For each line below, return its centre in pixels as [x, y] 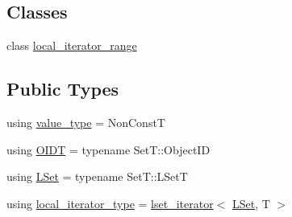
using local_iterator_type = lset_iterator [110, 203]
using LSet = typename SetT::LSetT [97, 176]
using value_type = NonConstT [86, 122]
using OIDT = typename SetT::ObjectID [108, 149]
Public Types [63, 89]
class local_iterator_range [72, 45]
